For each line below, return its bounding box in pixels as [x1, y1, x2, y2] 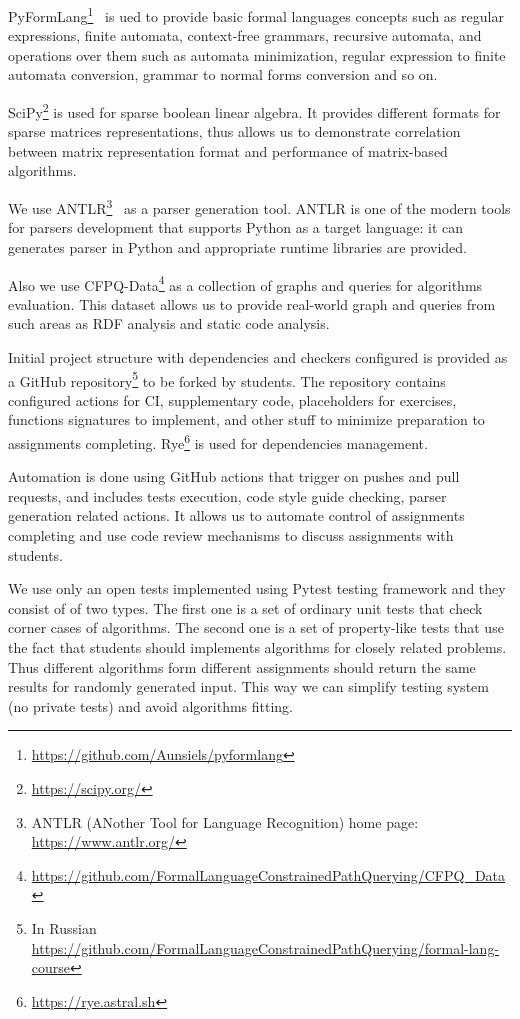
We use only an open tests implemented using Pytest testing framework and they [8, 578, 506, 599]
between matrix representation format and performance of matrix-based [8, 140, 448, 161]
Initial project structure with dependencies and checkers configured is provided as [8, 346, 508, 367]
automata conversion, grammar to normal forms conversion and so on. [8, 64, 438, 85]
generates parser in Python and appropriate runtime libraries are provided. [8, 236, 467, 257]
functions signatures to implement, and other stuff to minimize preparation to [8, 409, 485, 430]
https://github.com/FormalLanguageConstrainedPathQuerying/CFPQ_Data [31, 864, 506, 885]
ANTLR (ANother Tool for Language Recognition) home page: [31, 811, 419, 832]
